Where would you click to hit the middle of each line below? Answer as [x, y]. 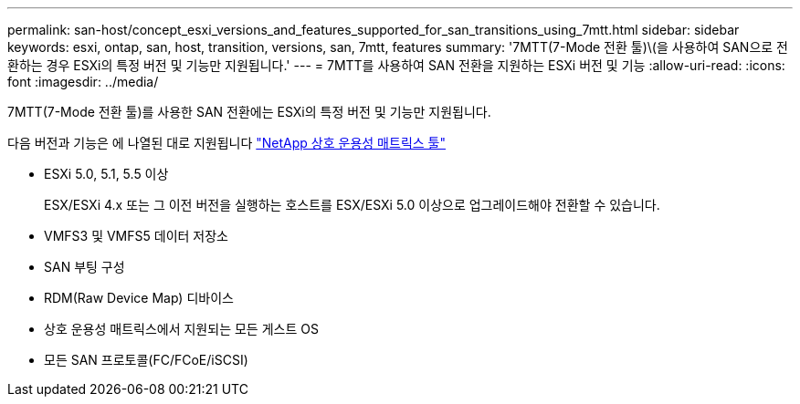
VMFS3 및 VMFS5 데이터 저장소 [136, 236]
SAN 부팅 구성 [84, 267]
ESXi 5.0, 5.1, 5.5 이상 [106, 174]
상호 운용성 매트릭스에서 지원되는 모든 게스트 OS [181, 329]
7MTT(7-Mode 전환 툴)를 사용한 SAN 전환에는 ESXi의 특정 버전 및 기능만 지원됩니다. [249, 112]
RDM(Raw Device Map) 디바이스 [139, 298]
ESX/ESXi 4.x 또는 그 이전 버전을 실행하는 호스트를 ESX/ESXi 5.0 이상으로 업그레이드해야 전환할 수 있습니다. [352, 205]
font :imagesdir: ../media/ [83, 82]
